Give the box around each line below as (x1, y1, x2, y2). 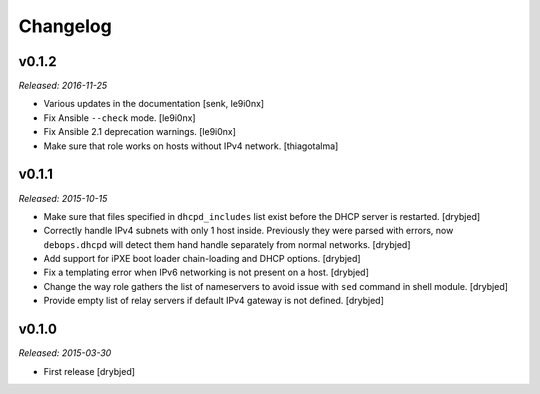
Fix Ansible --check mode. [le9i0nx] (43, 111, 196, 124)
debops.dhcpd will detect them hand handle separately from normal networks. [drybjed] (43, 238, 411, 250)
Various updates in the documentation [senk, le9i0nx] (43, 98, 265, 110)
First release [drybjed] (43, 365, 135, 377)
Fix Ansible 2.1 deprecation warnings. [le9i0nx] (43, 126, 237, 138)
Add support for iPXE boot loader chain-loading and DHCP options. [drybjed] (43, 253, 361, 265)
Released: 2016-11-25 (18, 80, 108, 92)
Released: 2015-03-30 (18, 347, 112, 359)
